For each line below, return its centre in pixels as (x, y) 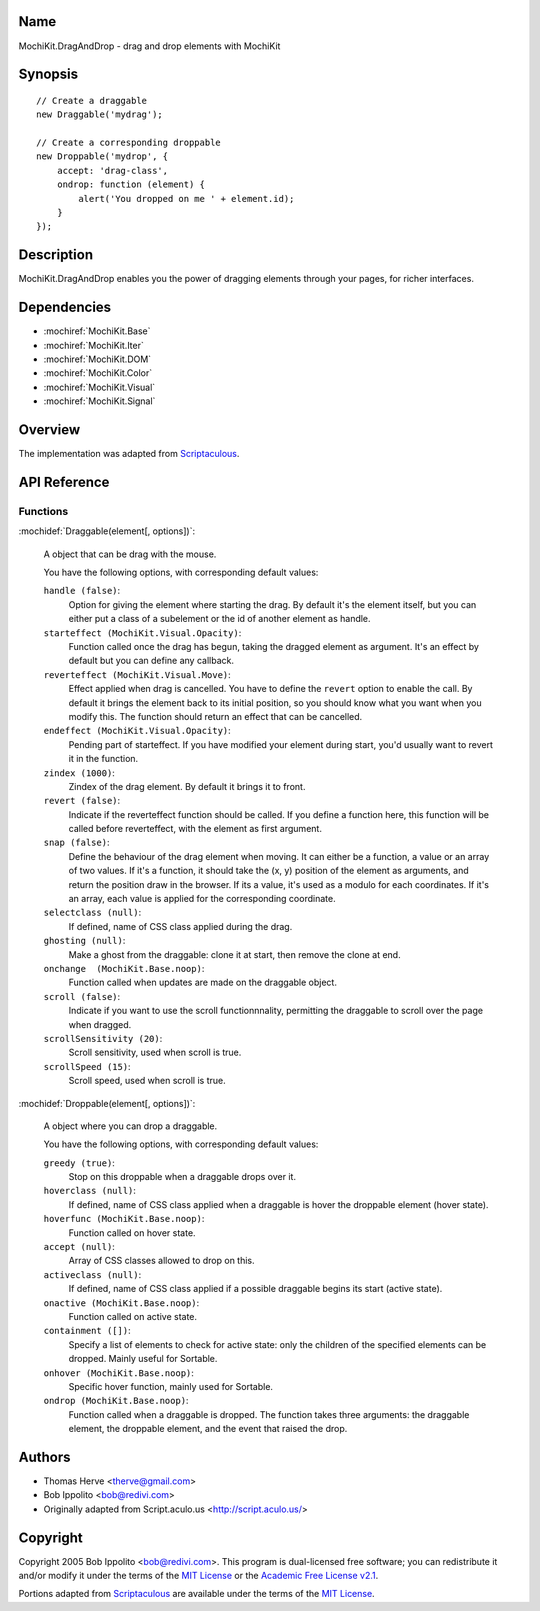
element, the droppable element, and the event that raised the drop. (208, 1429)
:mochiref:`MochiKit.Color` (98, 373)
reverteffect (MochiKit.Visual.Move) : (137, 674)
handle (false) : (82, 591)
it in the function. (103, 759)
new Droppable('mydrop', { (102, 156)
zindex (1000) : (79, 772)
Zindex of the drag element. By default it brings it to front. (187, 786)
